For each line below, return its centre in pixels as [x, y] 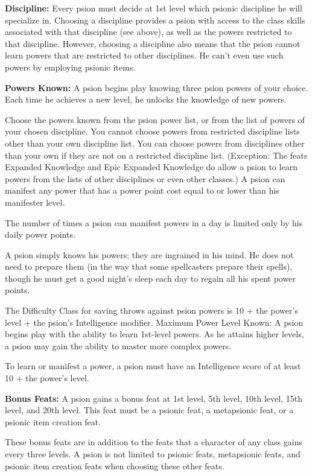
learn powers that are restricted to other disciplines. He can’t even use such [144, 55]
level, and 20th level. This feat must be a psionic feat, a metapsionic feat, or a [149, 410]
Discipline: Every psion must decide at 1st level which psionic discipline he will [154, 8]
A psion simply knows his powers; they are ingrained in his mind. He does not [149, 254]
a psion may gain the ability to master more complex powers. [118, 345]
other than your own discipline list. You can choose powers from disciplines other [155, 143]
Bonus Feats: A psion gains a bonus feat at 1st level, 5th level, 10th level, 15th [154, 398]
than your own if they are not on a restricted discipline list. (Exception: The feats [156, 155]
